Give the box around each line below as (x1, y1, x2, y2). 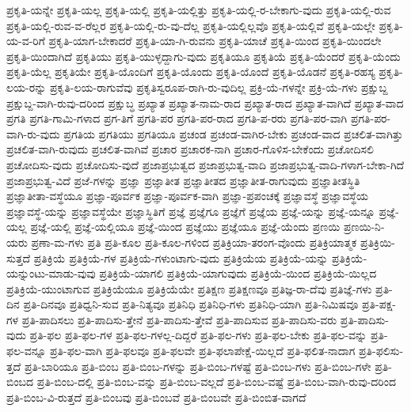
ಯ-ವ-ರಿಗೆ (6, 32, 45, 49)
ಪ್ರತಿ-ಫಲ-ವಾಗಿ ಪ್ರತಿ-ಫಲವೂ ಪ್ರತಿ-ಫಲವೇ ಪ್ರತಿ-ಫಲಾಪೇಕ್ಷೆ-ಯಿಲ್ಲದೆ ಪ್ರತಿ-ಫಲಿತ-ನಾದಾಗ (49, 342, 356, 359)
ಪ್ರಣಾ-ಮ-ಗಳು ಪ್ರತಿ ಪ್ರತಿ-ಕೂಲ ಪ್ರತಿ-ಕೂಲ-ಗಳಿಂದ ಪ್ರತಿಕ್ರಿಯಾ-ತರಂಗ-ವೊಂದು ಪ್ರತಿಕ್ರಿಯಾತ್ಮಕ (31, 233, 357, 250)
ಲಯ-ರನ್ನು (6, 78, 47, 95)
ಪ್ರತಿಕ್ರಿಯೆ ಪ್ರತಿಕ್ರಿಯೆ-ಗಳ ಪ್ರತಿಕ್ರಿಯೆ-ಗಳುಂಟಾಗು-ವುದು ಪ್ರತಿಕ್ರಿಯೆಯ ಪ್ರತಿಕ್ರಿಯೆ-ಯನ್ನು (33, 249, 329, 266)
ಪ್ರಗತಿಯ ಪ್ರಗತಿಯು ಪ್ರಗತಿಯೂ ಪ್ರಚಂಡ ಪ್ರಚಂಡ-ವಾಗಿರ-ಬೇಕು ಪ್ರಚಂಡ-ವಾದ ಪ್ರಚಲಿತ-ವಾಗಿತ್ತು (63, 125, 403, 142)
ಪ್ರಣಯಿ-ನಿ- (343, 218, 385, 235)
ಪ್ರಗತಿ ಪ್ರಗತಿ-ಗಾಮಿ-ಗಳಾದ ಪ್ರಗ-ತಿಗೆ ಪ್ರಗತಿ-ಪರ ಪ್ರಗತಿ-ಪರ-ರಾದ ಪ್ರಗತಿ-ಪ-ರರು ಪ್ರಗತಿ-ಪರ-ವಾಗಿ (6, 110, 348, 127)
